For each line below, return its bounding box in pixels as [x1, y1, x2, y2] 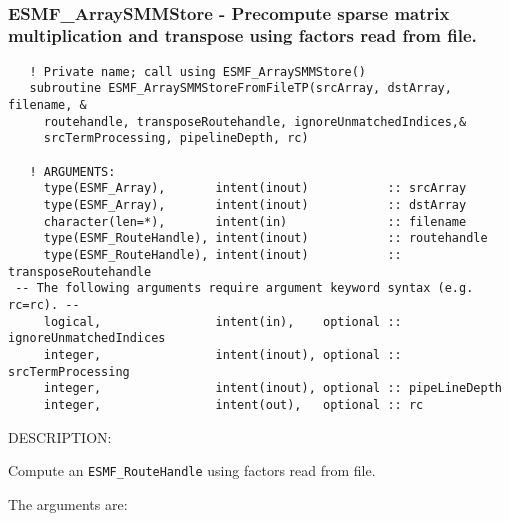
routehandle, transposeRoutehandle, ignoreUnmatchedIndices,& [43, 114, 467, 129]
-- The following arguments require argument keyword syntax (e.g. [15, 281, 474, 296]
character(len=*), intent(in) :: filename [43, 214, 467, 229]
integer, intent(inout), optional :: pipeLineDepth [43, 381, 502, 396]
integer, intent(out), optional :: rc [43, 397, 424, 412]
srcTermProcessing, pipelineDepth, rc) [43, 131, 309, 146]
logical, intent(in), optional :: [43, 314, 402, 329]
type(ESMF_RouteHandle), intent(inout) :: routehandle [43, 231, 488, 246]
